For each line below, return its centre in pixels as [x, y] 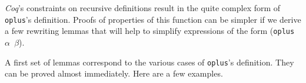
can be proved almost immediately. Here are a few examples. [114, 73]
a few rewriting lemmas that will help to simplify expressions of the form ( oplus [150, 31]
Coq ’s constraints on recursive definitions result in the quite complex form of [143, 8]
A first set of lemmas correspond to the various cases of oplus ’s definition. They [149, 62]
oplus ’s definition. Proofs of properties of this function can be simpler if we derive [153, 19]
